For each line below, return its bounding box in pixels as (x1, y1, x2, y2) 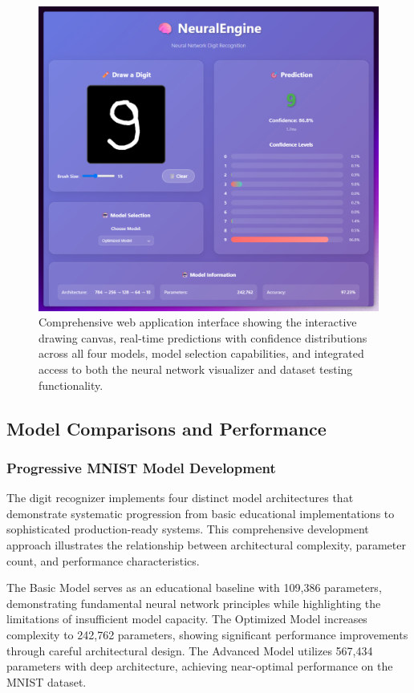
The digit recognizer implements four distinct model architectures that (6, 489, 354, 506)
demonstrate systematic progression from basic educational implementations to (6, 505, 395, 521)
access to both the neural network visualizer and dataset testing (39, 361, 353, 378)
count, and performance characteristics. (6, 552, 200, 569)
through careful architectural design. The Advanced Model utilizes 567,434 (6, 642, 373, 659)
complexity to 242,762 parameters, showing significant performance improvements (6, 626, 408, 642)
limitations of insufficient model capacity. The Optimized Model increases (6, 610, 367, 627)
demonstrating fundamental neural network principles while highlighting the (6, 594, 381, 611)
